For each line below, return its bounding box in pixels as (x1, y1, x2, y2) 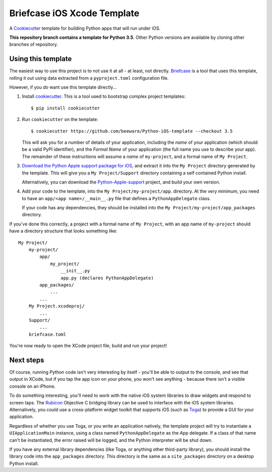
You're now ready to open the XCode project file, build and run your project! (9, 343, 167, 349)
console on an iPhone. (9, 383, 56, 389)
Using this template (9, 54, 72, 63)
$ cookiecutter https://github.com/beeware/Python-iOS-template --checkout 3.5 (31, 128, 233, 134)
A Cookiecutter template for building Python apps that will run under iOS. (9, 25, 161, 31)
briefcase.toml (28, 331, 66, 337)
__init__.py (60, 268, 90, 274)
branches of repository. (9, 41, 58, 47)
